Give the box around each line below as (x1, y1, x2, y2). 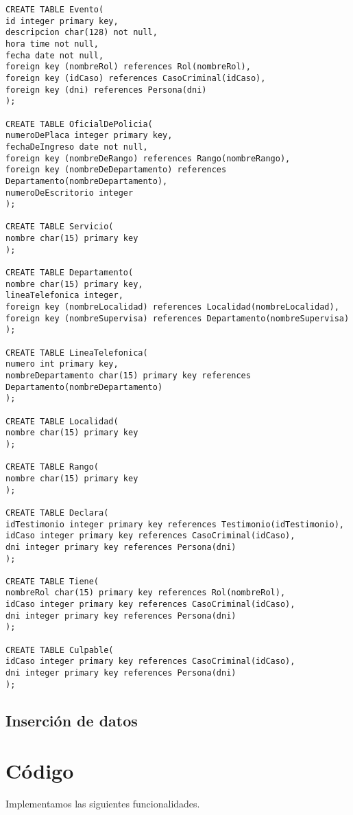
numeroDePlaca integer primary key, (5, 130, 173, 141)
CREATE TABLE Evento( (5, 5, 104, 14)
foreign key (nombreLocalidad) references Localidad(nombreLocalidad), (5, 302, 339, 312)
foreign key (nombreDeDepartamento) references (5, 165, 227, 175)
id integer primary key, (5, 16, 119, 26)
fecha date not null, (5, 50, 104, 60)
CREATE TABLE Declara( (5, 507, 109, 518)
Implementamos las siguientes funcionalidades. (5, 796, 200, 811)
